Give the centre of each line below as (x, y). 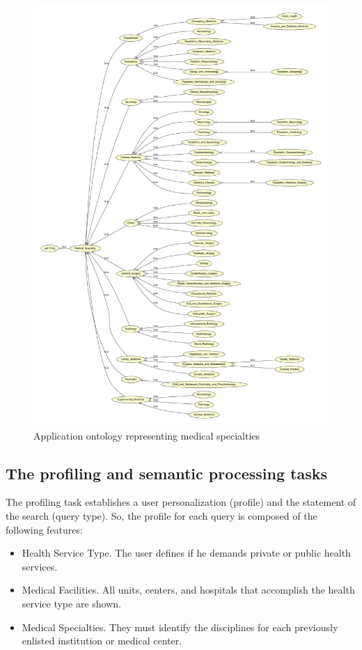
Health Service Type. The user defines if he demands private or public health (186, 553)
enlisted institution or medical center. (102, 641)
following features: (44, 529)
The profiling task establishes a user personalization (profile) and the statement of (181, 502)
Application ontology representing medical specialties (147, 435)
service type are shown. (71, 603)
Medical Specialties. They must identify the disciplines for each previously (180, 627)
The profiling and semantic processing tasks (166, 473)
